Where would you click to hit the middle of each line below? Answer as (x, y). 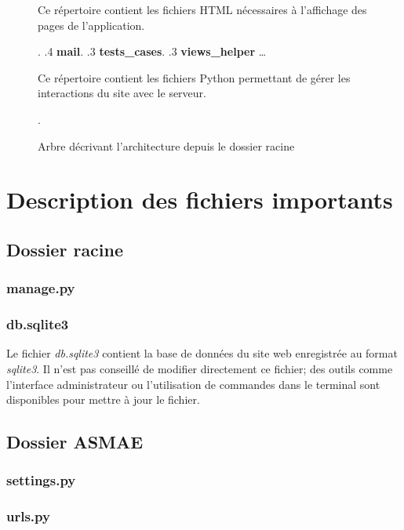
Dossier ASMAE (75, 442)
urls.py (28, 516)
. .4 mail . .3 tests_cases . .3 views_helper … (152, 51)
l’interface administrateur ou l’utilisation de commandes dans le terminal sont (193, 384)
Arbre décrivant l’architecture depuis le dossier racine (166, 145)
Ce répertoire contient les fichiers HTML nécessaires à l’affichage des (202, 9)
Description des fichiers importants (200, 200)
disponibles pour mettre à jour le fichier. (103, 399)
